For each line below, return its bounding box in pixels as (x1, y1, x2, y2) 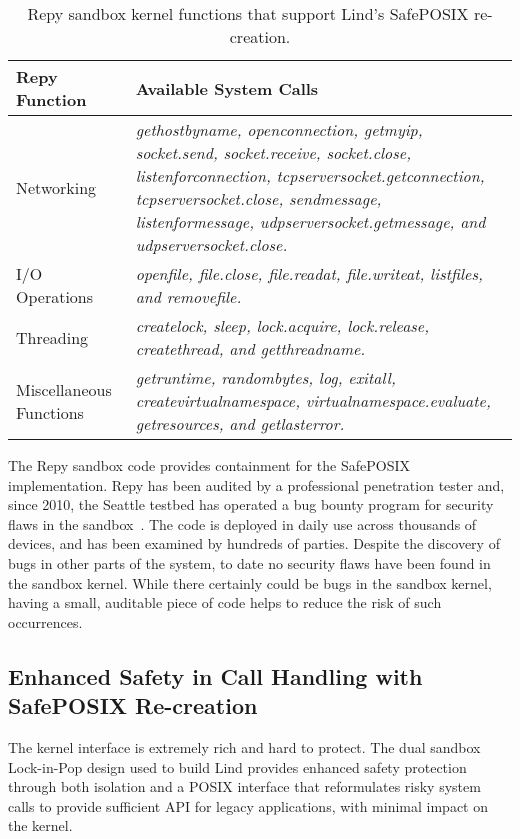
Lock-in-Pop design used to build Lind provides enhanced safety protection (8, 756, 467, 777)
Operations (16, 285, 94, 308)
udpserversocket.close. (135, 233, 288, 256)
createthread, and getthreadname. (135, 337, 366, 360)
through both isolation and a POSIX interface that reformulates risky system (8, 776, 481, 797)
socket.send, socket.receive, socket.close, (135, 141, 412, 164)
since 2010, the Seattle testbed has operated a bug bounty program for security (8, 494, 494, 515)
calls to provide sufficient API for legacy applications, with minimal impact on (8, 795, 489, 816)
